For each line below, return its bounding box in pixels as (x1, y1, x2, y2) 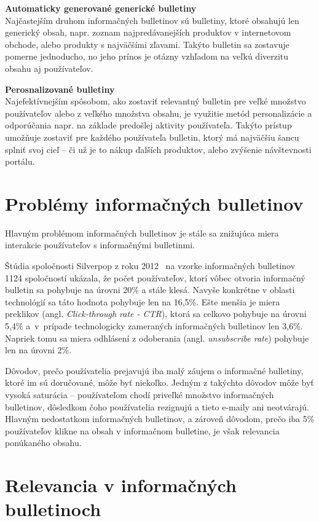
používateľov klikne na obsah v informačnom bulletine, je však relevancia (5, 424, 280, 437)
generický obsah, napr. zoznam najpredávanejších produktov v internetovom (5, 26, 291, 39)
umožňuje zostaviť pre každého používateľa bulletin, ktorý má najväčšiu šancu (5, 130, 299, 143)
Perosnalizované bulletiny (5, 82, 115, 95)
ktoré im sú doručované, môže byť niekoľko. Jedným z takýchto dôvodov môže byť (5, 376, 314, 389)
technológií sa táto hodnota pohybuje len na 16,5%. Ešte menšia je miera (5, 295, 280, 308)
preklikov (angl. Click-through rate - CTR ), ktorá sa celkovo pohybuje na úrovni (5, 307, 307, 320)
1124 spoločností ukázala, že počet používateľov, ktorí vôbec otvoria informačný (5, 271, 305, 284)
